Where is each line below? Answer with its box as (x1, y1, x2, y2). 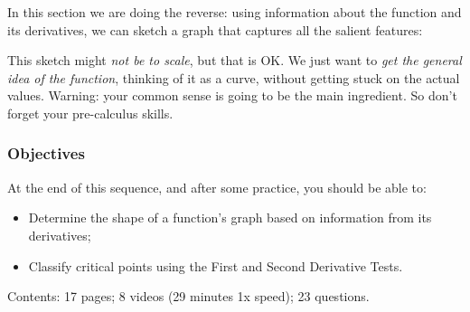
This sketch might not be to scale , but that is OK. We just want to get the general (7, 51, 462, 70)
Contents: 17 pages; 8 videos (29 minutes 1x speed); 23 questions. (7, 287, 370, 306)
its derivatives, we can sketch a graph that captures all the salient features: (7, 20, 423, 39)
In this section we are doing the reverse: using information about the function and (7, 3, 462, 21)
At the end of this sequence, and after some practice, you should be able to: (7, 177, 427, 196)
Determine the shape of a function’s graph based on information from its (28, 208, 432, 227)
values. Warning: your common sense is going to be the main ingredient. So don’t (7, 86, 457, 105)
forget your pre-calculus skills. (7, 103, 174, 122)
